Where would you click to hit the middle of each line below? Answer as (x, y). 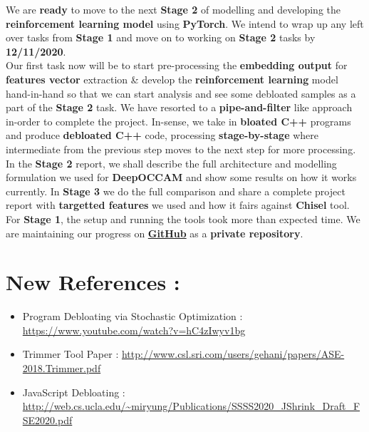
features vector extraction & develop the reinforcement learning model (172, 79)
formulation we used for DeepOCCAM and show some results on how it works (181, 177)
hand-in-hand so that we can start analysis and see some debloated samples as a (181, 93)
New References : (93, 282)
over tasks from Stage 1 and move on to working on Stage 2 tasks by (161, 37)
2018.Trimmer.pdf (62, 368)
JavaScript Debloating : (74, 392)
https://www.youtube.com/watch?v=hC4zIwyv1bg (134, 330)
